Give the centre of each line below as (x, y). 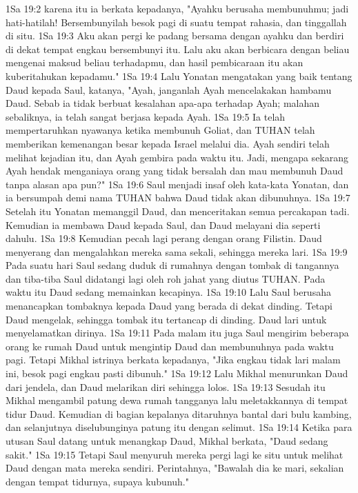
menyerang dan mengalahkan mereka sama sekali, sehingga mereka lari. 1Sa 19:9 (177, 251)
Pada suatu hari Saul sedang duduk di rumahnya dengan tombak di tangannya (172, 265)
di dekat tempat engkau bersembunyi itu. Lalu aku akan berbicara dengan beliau (178, 49)
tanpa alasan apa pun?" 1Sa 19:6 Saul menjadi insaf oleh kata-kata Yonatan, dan (177, 184)
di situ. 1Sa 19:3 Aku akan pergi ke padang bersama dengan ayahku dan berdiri (175, 36)
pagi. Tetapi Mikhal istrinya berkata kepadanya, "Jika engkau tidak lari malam (173, 360)
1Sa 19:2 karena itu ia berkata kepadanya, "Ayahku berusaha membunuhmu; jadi (177, 8)
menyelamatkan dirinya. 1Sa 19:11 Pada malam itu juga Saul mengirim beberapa (177, 333)
